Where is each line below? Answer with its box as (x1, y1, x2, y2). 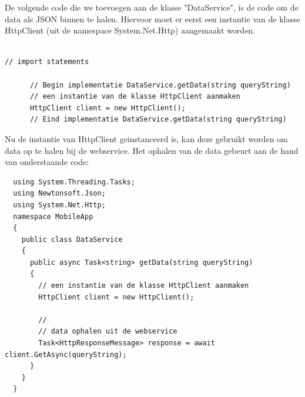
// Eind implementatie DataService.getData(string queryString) (29, 115, 287, 124)
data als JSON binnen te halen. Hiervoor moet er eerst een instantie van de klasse (5, 12, 300, 25)
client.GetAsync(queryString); (5, 350, 127, 359)
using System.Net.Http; (13, 200, 106, 209)
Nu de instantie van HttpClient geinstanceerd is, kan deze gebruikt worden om (5, 132, 288, 144)
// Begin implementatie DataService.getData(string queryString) (29, 80, 291, 89)
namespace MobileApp (13, 212, 93, 221)
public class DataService (21, 235, 123, 244)
